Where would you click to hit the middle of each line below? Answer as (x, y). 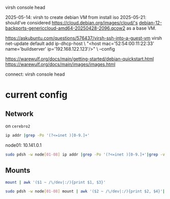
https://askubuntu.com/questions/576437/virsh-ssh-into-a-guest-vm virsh (84, 38)
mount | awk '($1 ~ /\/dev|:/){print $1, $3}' (55, 182)
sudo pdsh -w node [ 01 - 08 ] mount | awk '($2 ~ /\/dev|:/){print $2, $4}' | (85, 191)
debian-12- (151, 23)
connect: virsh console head (35, 74)
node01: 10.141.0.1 (23, 145)
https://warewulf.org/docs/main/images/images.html (60, 64)
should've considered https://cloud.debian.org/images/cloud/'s (72, 23)
